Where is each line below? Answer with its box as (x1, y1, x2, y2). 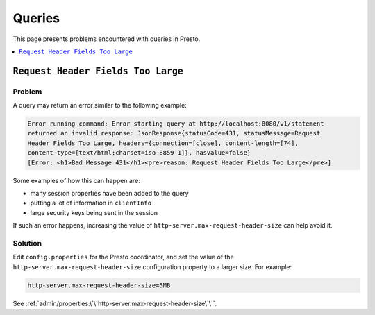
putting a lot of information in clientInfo (30, 198, 152, 207)
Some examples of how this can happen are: (12, 176, 140, 185)
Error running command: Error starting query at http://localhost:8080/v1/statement (27, 120, 324, 128)
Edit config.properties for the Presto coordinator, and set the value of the (12, 253, 234, 262)
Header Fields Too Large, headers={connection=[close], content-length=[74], (27, 139, 299, 147)
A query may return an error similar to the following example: (12, 101, 187, 110)
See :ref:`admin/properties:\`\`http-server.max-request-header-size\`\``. (12, 299, 217, 307)
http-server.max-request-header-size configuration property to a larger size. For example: (12, 262, 292, 271)
